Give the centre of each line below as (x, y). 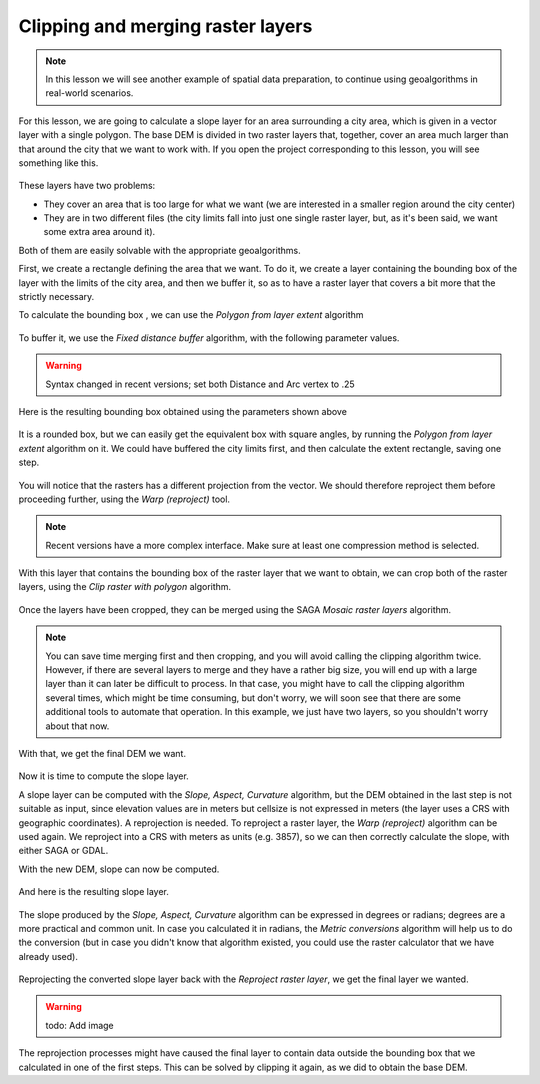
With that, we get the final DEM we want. (102, 753)
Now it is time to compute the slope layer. (103, 776)
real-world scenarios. (89, 93)
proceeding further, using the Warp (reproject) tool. (124, 499)
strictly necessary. (56, 297)
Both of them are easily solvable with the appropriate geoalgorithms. (159, 250)
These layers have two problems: (87, 186)
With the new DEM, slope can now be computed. (119, 869)
